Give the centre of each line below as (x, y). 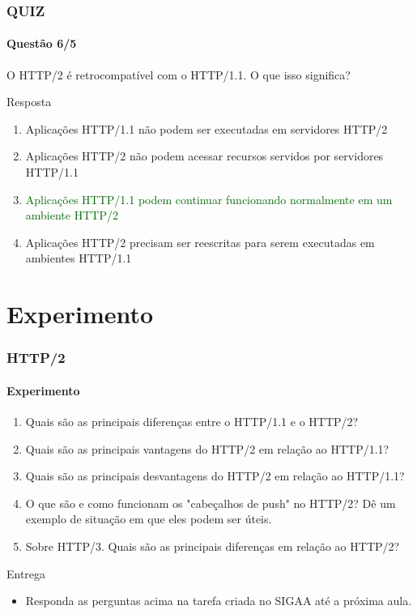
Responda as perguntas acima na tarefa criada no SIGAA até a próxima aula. (219, 601)
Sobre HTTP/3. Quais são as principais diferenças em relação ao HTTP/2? (213, 546)
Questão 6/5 (42, 43)
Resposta (29, 102)
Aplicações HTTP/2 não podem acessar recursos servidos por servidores (204, 156)
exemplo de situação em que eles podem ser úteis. (149, 519)
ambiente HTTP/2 (72, 215)
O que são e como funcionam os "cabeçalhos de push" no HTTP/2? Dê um (211, 503)
